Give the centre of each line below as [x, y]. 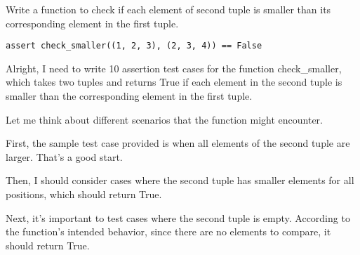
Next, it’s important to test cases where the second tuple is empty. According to [178, 217]
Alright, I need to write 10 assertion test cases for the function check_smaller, [174, 68]
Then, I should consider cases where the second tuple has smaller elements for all [180, 180]
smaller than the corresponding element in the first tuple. [129, 96]
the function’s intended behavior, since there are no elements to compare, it [168, 231]
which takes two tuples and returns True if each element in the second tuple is [174, 82]
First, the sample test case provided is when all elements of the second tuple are [178, 143]
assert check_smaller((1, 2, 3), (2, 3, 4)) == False [134, 46]
